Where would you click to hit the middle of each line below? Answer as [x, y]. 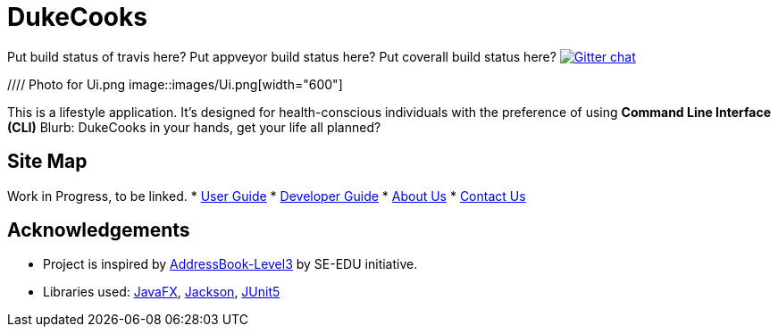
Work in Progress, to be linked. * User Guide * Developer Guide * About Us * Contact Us [267, 196]
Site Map [47, 162]
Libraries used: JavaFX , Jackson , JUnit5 [162, 292]
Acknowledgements [99, 230]
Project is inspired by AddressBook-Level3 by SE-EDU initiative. [230, 264]
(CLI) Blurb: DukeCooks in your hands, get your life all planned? [194, 127]
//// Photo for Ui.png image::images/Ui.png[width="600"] [175, 84]
